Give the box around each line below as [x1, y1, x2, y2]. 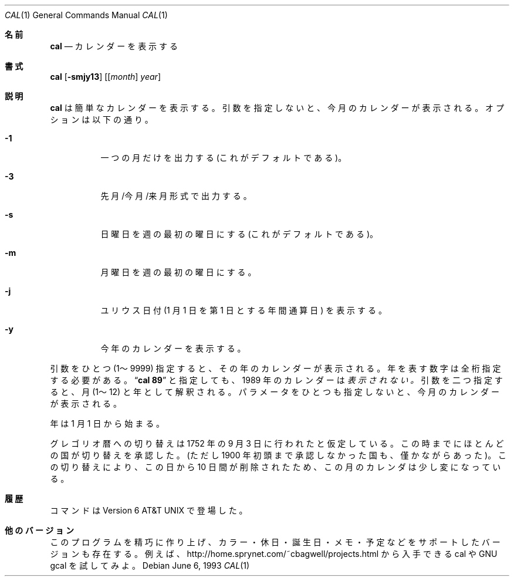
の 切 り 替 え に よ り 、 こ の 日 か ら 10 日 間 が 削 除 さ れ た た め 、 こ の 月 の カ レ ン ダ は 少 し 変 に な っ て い [50, 462, 501, 472]
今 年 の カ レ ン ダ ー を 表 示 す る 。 [100, 343, 246, 353]
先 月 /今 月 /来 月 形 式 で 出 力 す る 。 [100, 191, 252, 201]
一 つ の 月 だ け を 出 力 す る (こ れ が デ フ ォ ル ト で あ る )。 [100, 153, 347, 163]
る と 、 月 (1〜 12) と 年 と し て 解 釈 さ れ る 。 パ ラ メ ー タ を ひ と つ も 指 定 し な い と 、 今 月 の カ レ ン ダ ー [50, 387, 499, 397]
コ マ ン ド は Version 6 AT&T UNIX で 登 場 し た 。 [50, 505, 248, 515]
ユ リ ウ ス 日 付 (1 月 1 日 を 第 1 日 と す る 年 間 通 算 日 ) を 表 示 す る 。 [100, 305, 387, 315]
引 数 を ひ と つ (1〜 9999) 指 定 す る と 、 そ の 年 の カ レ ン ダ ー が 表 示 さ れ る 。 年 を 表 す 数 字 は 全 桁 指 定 [50, 363, 501, 373]
